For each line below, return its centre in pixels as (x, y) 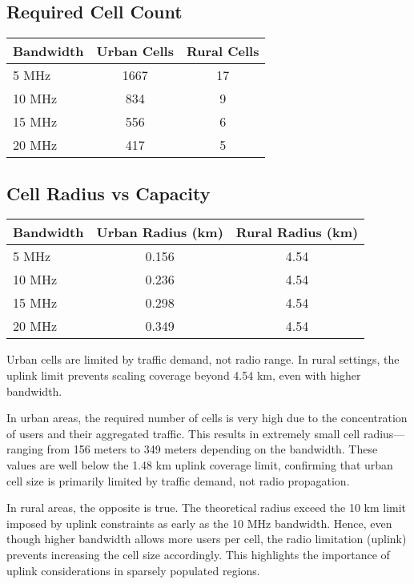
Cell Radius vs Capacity (109, 193)
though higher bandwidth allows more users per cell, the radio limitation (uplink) (207, 539)
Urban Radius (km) (160, 232)
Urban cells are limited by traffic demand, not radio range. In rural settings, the (203, 359)
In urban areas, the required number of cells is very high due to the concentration (207, 418)
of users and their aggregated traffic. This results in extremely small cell (183, 433)
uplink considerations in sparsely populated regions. (133, 570)
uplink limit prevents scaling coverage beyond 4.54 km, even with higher (184, 375)
